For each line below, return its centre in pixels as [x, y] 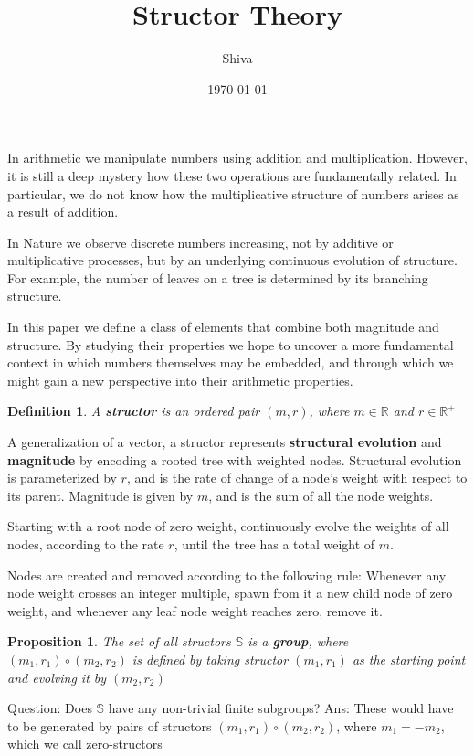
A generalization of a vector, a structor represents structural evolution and [225, 442]
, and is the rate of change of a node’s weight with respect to [297, 478]
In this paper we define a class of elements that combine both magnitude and [223, 327]
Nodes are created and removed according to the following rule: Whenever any [227, 575]
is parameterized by [62, 478]
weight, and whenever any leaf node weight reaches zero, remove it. [195, 610]
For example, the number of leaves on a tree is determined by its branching [218, 277]
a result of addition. [63, 212]
